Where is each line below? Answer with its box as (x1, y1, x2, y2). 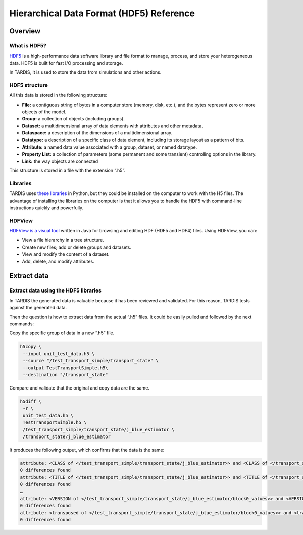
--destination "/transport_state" (23, 372, 108, 378)
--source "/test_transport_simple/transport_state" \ (23, 358, 159, 364)
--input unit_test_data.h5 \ (23, 351, 95, 356)
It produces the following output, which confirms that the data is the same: (9, 447, 165, 453)
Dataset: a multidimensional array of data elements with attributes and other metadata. (22, 123, 203, 129)
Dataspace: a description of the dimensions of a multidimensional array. (22, 130, 173, 136)
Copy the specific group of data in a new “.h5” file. (9, 330, 115, 336)
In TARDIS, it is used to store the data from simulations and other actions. (9, 69, 162, 75)
